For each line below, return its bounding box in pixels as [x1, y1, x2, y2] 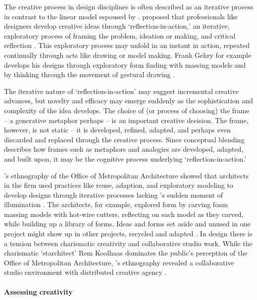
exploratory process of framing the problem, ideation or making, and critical [4, 30, 236, 41]
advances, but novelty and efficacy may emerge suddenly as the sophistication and [4, 95, 253, 106]
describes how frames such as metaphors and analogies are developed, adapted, [4, 144, 244, 154]
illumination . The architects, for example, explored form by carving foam [4, 199, 228, 210]
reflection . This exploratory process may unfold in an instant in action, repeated [4, 40, 250, 50]
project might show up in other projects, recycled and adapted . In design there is [4, 228, 253, 239]
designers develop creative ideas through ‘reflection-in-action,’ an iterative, [4, 21, 230, 31]
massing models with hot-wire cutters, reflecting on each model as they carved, [4, 209, 244, 219]
